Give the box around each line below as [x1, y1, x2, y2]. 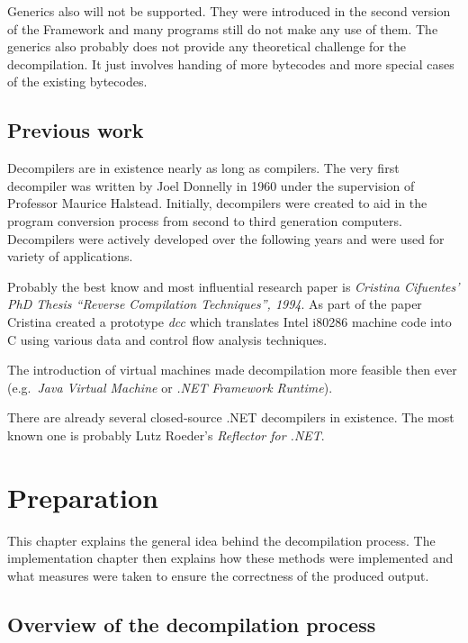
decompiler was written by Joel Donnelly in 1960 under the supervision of [7, 176, 415, 195]
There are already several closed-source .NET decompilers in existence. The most [7, 408, 454, 427]
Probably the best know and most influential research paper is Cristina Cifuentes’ [7, 276, 460, 295]
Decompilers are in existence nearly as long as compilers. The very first [7, 158, 400, 177]
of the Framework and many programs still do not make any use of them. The [7, 19, 438, 38]
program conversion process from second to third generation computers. [7, 211, 402, 230]
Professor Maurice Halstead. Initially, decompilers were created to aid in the [7, 194, 427, 213]
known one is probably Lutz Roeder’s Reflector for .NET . [7, 425, 325, 444]
